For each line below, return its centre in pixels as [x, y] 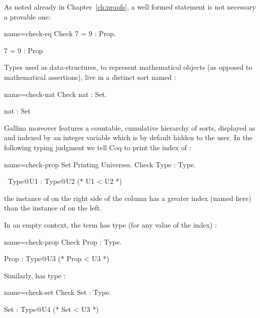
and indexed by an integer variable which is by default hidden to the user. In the [128, 137]
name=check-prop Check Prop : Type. [63, 241]
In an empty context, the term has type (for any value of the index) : [111, 224]
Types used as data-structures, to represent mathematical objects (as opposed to [128, 67]
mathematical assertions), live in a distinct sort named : [90, 77]
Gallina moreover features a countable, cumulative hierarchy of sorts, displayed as [130, 127]
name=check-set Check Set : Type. [58, 292]
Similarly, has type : [35, 275]
